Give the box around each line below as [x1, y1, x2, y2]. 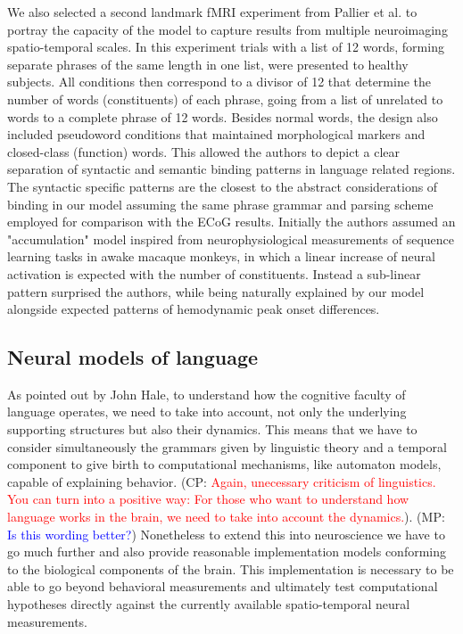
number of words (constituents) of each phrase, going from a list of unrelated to [7, 89, 443, 108]
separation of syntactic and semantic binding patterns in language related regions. [7, 160, 456, 178]
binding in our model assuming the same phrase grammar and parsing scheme [7, 194, 434, 213]
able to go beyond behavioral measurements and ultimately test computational [7, 577, 438, 596]
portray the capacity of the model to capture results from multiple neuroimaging [7, 20, 448, 38]
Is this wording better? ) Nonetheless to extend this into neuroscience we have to [7, 524, 445, 543]
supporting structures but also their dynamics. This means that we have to [7, 420, 418, 439]
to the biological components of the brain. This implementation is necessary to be [7, 559, 454, 578]
